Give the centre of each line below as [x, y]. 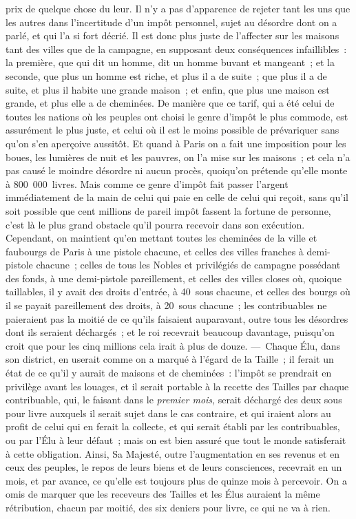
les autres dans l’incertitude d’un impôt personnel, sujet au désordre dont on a [171, 22]
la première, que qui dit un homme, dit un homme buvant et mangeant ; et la [170, 62]
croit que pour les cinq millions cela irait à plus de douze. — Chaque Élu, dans [173, 345]
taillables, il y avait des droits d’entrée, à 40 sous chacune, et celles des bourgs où [178, 292]
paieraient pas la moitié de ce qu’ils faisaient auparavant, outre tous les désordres [177, 318]
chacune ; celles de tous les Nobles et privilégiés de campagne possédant [188, 265]
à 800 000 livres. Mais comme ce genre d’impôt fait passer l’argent [147, 183]
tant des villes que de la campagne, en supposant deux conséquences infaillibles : [176, 49]
